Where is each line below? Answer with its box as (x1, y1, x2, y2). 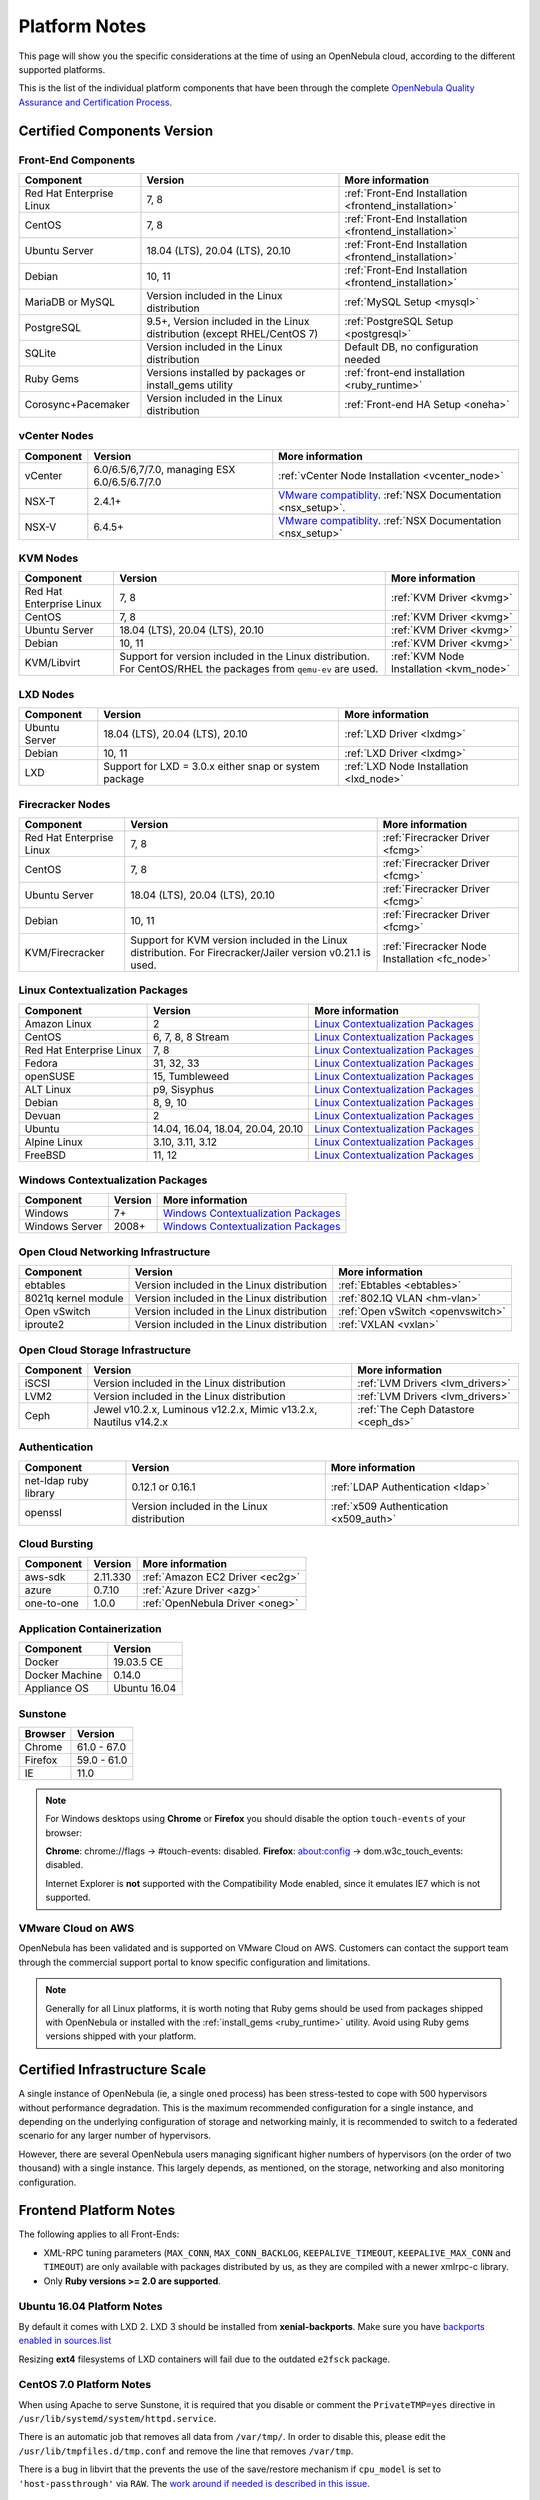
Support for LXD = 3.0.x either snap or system (103, 760, 320, 774)
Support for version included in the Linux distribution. (119, 650, 370, 664)
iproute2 (24, 1318, 65, 1332)
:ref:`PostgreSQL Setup (344, 314, 454, 328)
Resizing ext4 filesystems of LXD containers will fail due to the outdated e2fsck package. (18, 2353, 390, 2365)
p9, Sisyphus (152, 1082, 215, 1096)
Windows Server (24, 1220, 103, 1234)
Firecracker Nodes (18, 797, 111, 811)
